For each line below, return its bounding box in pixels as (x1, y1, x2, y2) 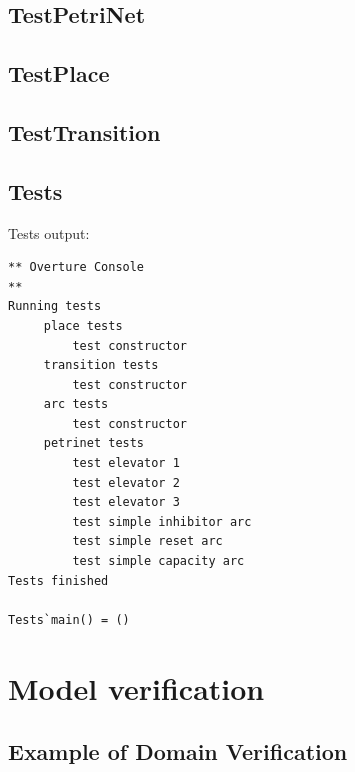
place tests (43, 318, 123, 333)
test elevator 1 (72, 456, 180, 471)
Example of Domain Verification (8, 736, 348, 767)
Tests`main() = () (8, 612, 130, 627)
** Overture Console (8, 260, 145, 275)
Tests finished (8, 573, 109, 588)
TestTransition (8, 116, 161, 147)
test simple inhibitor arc (72, 514, 252, 529)
